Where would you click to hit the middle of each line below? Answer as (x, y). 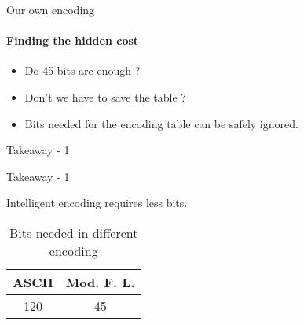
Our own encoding (51, 9)
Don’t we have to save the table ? (105, 96)
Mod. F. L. (100, 282)
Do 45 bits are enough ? (82, 70)
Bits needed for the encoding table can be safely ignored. (161, 123)
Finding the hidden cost (73, 41)
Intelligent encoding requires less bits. (97, 203)
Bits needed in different (74, 232)
